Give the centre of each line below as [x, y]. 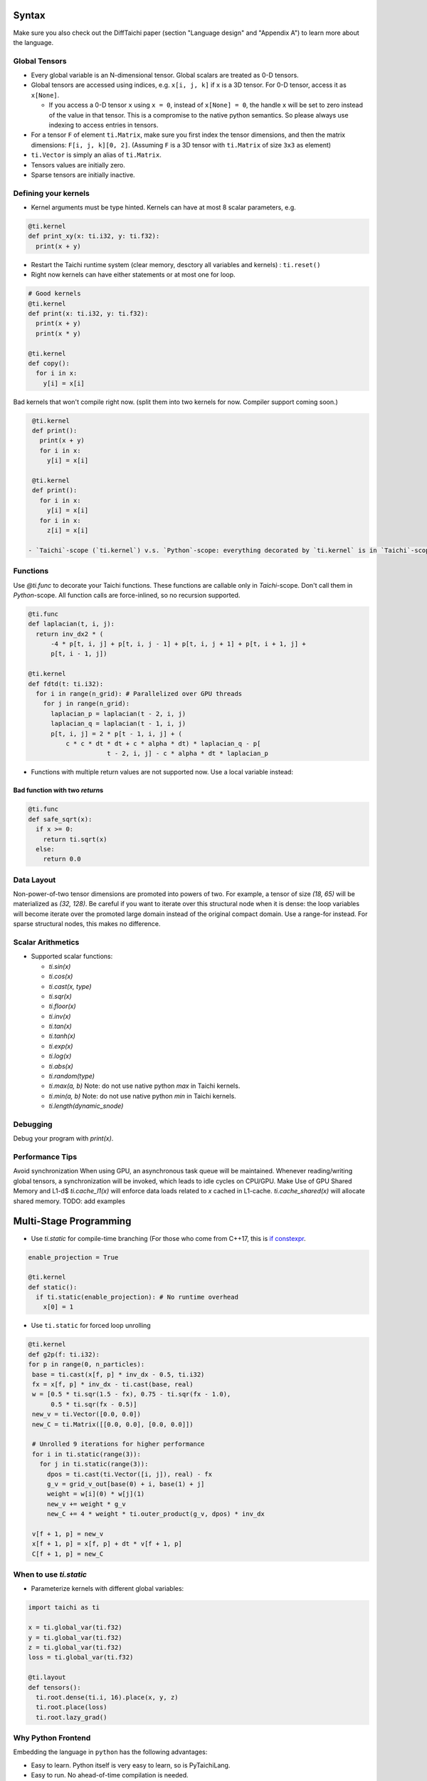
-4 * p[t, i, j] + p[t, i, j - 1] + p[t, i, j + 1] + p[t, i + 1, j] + [178, 644]
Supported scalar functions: [72, 956]
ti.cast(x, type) [70, 986]
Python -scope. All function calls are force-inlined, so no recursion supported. [127, 595]
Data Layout [35, 880]
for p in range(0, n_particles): [86, 1365]
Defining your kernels [52, 193]
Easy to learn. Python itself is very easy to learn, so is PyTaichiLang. [131, 1765]
